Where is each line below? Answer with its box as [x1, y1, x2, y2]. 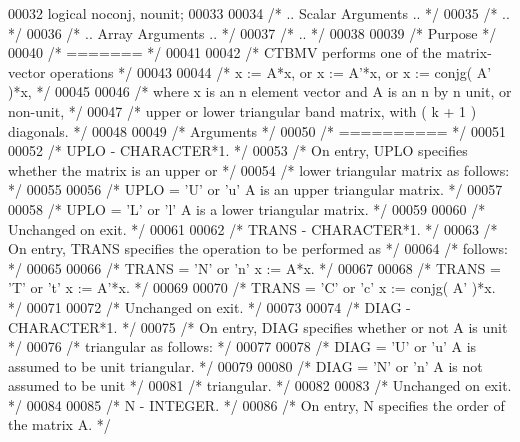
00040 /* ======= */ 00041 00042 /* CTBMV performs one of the [8, 42, 442, 63]
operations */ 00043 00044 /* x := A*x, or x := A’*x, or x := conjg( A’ [50, 61, 492, 82]
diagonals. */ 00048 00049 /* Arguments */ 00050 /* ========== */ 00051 [8, 120, 506, 141]
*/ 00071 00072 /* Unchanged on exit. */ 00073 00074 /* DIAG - [8, 296, 411, 317]
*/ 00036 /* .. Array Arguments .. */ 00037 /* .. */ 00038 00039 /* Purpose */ [8, 22, 497, 43]
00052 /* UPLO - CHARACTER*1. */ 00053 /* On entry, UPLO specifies [8, 140, 468, 161]
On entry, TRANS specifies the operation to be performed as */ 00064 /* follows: [8, 238, 508, 259]
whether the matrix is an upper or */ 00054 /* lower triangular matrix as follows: [8, 159, 510, 180]
